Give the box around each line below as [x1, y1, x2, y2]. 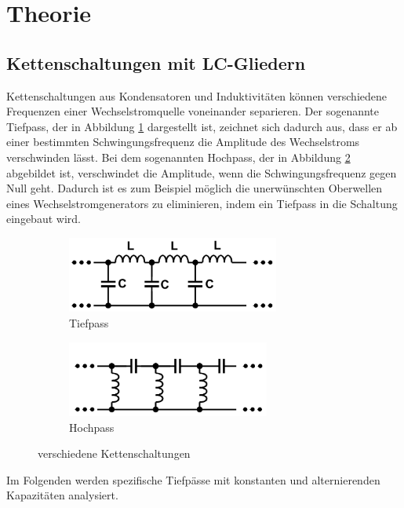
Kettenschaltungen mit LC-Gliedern [6, 50, 306, 75]
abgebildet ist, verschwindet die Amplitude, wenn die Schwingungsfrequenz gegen [6, 164, 397, 181]
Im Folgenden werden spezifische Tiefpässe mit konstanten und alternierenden [6, 471, 380, 488]
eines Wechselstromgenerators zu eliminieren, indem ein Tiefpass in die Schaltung [6, 195, 398, 211]
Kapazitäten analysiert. [6, 487, 118, 503]
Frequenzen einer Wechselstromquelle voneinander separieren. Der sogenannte [6, 103, 380, 119]
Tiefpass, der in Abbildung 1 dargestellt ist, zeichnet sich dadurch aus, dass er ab [6, 118, 398, 134]
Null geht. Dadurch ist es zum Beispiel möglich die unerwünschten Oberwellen [6, 180, 383, 196]
